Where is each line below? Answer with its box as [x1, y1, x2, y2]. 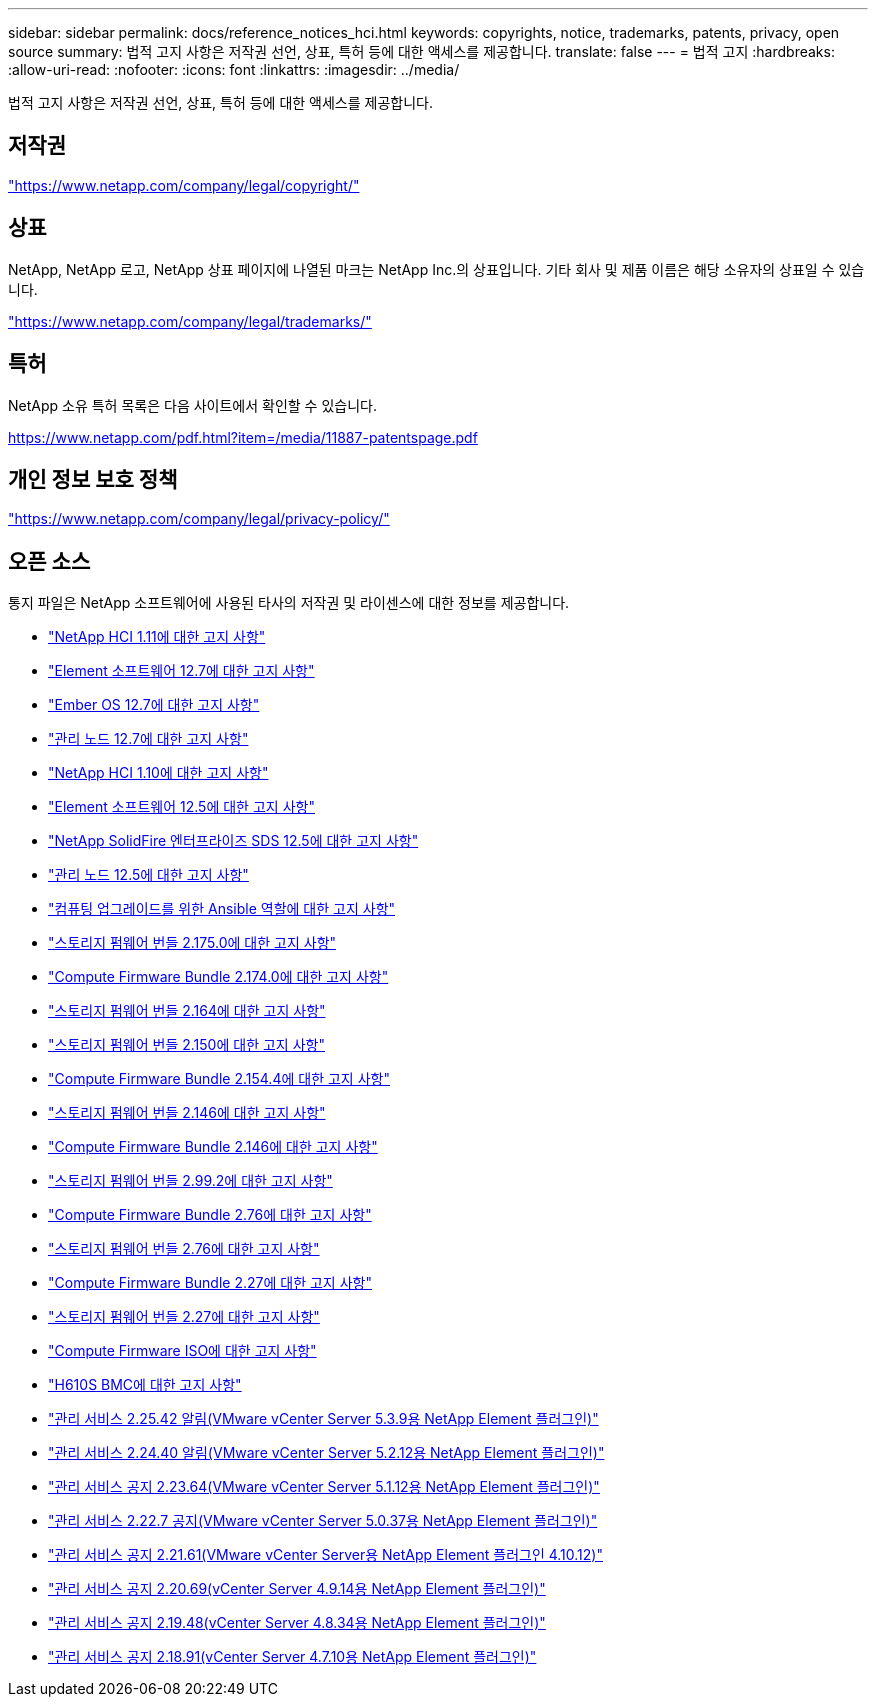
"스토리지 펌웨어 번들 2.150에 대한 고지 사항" [48, 1036, 325, 1054]
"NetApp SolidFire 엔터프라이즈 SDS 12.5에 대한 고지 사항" [48, 832, 419, 850]
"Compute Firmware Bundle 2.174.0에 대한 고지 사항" [48, 968, 389, 986]
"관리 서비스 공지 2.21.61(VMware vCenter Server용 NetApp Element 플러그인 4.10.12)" [48, 1546, 603, 1564]
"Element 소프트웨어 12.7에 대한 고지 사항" [48, 662, 315, 680]
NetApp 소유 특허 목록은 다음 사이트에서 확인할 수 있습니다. [8, 396, 377, 414]
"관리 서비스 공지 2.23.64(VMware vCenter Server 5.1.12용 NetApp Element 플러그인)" [48, 1478, 600, 1496]
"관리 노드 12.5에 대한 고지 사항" [48, 866, 249, 884]
